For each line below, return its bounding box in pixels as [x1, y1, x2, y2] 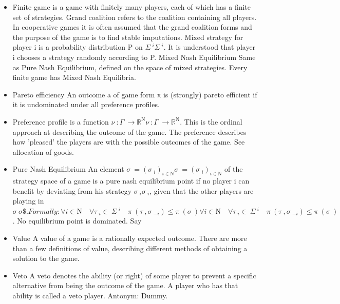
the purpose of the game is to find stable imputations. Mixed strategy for [12, 31, 243, 42]
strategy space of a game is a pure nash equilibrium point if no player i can [12, 175, 250, 186]
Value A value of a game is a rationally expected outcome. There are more [12, 233, 247, 244]
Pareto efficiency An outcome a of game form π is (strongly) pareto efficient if [12, 89, 257, 99]
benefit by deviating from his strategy [12, 185, 132, 196]
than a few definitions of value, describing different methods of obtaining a [12, 242, 248, 253]
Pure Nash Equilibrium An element [12, 164, 124, 174]
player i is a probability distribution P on [12, 42, 143, 52]
